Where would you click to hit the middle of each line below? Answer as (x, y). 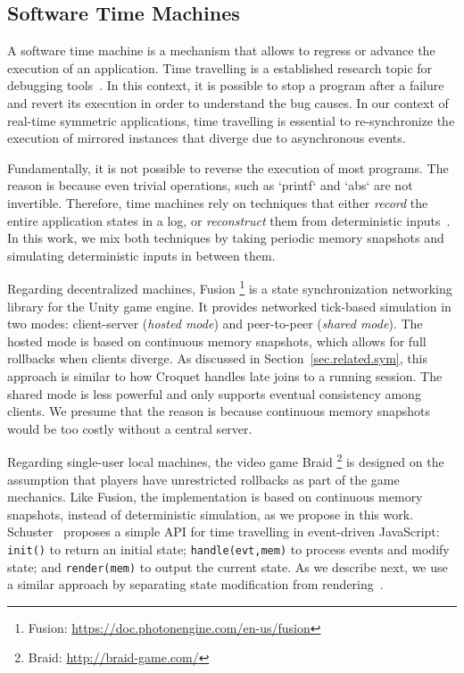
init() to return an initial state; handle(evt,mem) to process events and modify (228, 548)
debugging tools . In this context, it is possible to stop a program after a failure (226, 85)
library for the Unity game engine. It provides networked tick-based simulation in (229, 306)
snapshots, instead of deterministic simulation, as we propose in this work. (211, 514)
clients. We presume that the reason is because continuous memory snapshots (219, 411)
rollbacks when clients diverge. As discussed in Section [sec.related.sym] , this (217, 358)
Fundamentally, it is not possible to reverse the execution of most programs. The (228, 167)
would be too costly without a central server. (130, 428)
